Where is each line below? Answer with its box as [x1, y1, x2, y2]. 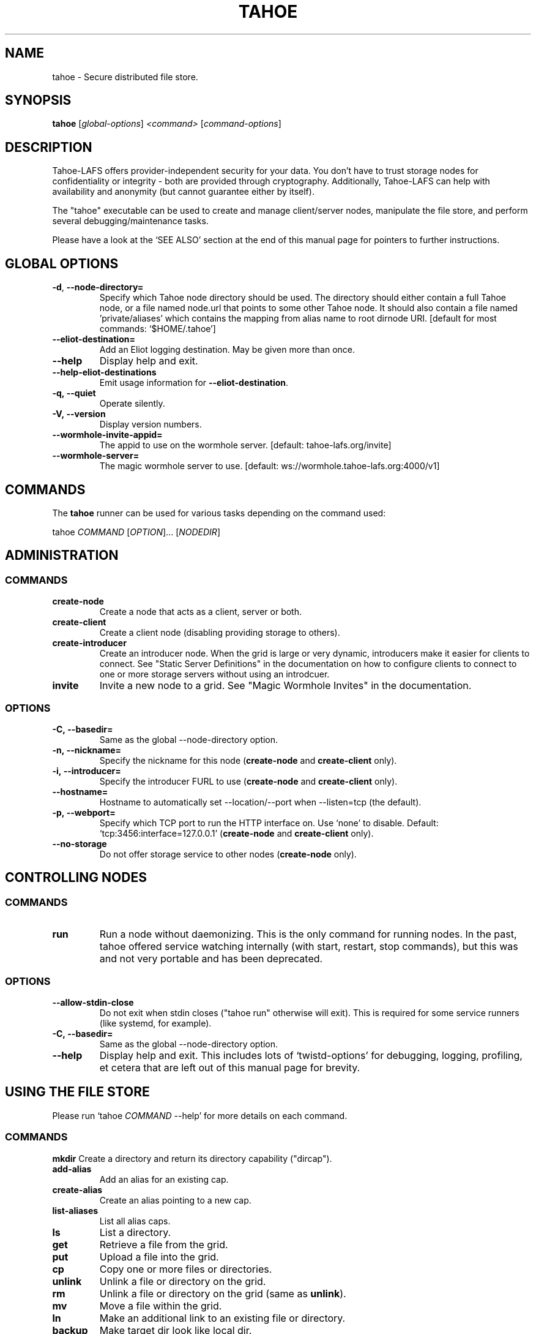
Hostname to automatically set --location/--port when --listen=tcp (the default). [99, 796, 422, 807]
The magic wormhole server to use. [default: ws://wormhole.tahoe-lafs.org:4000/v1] [99, 461, 440, 472]
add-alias [52, 1163, 92, 1174]
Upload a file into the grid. [99, 1250, 219, 1263]
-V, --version [52, 409, 106, 420]
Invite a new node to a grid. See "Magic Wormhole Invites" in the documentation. [99, 679, 472, 692]
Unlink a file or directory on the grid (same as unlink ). [99, 1287, 346, 1300]
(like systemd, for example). [99, 1017, 212, 1028]
